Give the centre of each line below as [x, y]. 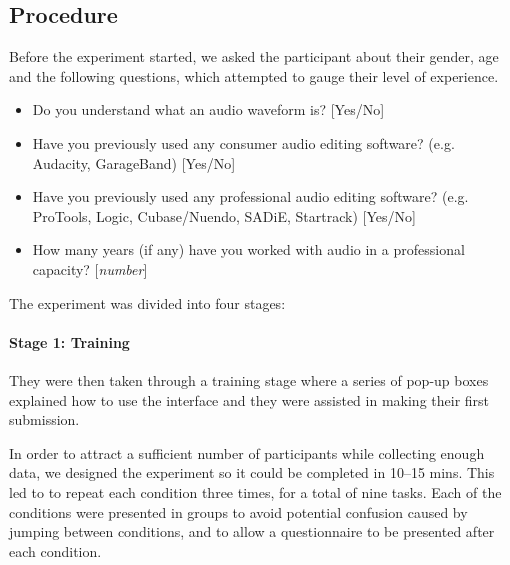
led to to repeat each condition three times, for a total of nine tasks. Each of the [255, 491]
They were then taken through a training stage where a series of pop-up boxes [249, 379]
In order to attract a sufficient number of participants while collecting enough [247, 452]
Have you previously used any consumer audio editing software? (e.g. [243, 142]
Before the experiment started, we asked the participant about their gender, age [254, 56]
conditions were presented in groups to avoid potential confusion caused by [238, 511]
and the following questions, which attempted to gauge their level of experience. [254, 75]
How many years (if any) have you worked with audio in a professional [248, 249]
